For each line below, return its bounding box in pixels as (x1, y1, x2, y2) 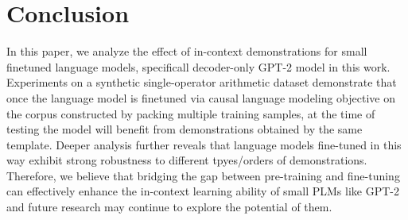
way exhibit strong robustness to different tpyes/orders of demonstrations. (6, 152, 367, 168)
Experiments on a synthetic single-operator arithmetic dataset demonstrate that (6, 74, 397, 91)
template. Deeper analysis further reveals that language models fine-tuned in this (6, 136, 402, 152)
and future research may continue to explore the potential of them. (6, 199, 332, 215)
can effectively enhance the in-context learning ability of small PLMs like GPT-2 (6, 183, 399, 199)
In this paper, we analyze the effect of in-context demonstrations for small (6, 43, 367, 60)
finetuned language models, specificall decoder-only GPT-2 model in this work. (6, 58, 391, 75)
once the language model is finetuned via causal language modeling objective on (6, 89, 395, 106)
